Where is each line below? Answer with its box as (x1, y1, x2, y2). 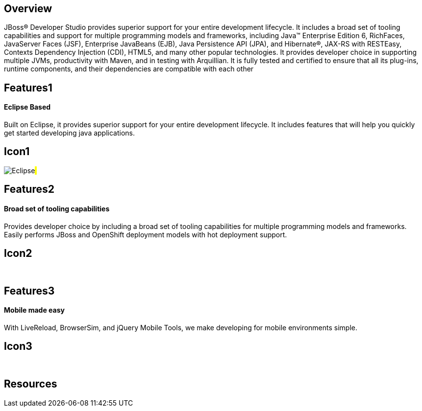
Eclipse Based (4, 103, 51, 112)
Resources (4, 378, 57, 390)
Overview (4, 2, 52, 15)
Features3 (4, 284, 55, 297)
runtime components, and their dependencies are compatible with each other (4, 65, 254, 73)
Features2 (4, 183, 54, 196)
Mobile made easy (4, 306, 65, 315)
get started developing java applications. (4, 129, 135, 137)
